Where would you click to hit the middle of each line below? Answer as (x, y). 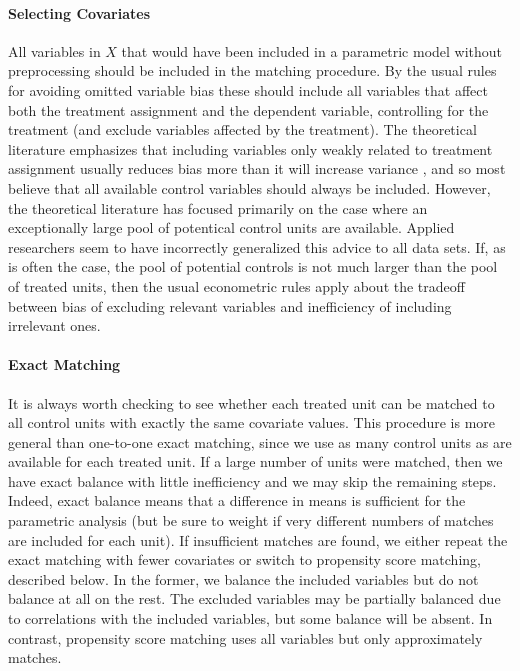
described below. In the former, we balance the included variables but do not (243, 578)
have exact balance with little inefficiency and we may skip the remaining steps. (252, 480)
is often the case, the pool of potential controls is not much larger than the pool (253, 266)
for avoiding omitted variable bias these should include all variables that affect (248, 89)
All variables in (54, 50)
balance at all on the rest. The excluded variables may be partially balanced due (254, 598)
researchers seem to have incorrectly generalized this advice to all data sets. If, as (257, 246)
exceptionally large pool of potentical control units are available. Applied (231, 227)
